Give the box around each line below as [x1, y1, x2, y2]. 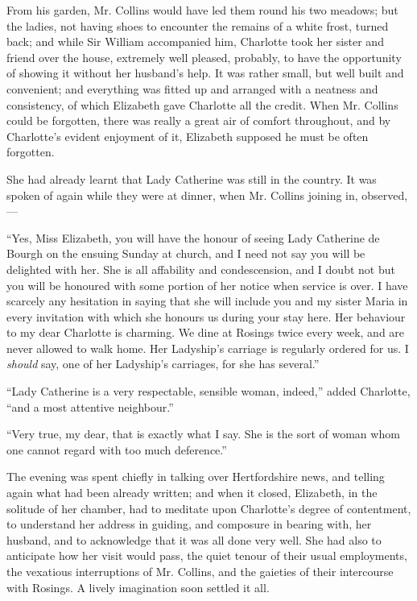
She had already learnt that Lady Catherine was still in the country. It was [6, 170, 377, 187]
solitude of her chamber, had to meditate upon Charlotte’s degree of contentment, [6, 499, 411, 516]
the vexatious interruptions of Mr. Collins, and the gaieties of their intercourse [6, 563, 394, 579]
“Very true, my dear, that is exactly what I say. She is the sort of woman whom [6, 425, 400, 442]
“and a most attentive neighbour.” [6, 398, 174, 415]
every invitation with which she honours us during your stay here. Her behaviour [6, 308, 406, 325]
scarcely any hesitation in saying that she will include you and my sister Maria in [6, 292, 408, 309]
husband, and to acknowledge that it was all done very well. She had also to [6, 531, 382, 548]
